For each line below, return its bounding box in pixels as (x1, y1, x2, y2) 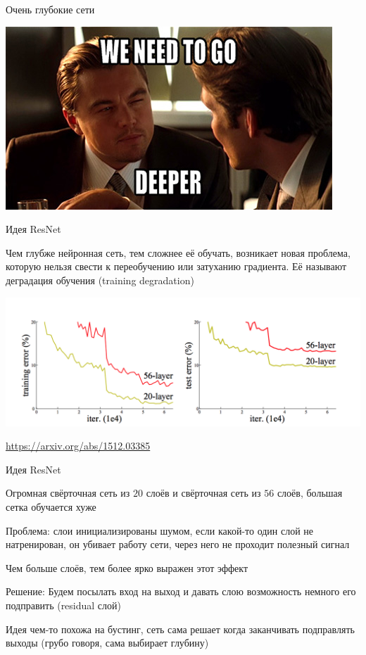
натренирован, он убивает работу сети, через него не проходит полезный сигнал (6, 537, 350, 552)
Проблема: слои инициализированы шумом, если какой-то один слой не (6, 523, 314, 538)
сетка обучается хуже (6, 500, 96, 514)
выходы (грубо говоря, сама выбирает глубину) (6, 635, 209, 650)
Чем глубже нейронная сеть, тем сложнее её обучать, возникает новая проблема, (6, 245, 351, 260)
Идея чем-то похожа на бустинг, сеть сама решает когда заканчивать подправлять (6, 621, 355, 636)
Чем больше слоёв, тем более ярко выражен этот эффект (6, 560, 248, 575)
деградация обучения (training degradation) (6, 272, 194, 287)
